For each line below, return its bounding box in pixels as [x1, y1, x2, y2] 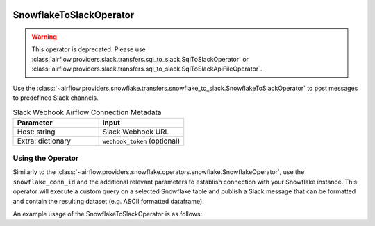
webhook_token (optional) [102, 136, 181, 146]
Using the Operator [12, 153, 79, 163]
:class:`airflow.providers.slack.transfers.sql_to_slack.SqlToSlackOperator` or [31, 55, 249, 63]
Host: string [17, 127, 56, 137]
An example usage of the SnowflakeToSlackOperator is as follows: [12, 210, 203, 218]
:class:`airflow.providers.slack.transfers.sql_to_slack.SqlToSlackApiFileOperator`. [31, 64, 262, 73]
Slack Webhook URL [102, 127, 169, 137]
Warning [31, 33, 57, 41]
